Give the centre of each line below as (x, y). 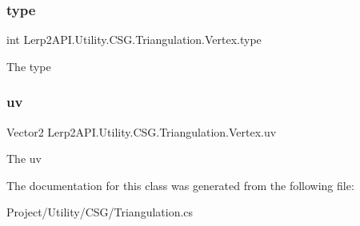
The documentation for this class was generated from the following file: (180, 185)
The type (29, 66)
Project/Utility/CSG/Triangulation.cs (100, 212)
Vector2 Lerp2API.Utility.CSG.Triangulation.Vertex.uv (142, 131)
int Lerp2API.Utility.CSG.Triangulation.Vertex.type (134, 40)
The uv (24, 159)
